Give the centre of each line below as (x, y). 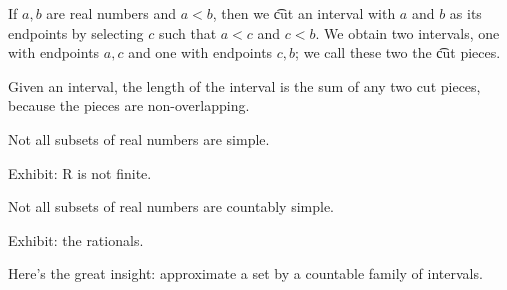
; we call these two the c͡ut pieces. (398, 52)
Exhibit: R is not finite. (80, 172)
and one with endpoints (200, 52)
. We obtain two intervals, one (407, 32)
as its (465, 13)
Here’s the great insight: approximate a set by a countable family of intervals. (245, 273)
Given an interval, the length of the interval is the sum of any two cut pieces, (244, 85)
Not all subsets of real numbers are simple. (139, 138)
